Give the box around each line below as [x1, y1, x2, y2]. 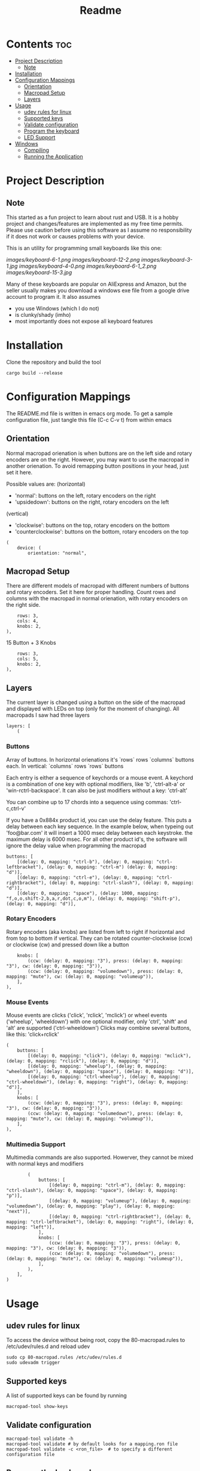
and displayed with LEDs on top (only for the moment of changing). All [6, 705, 180, 712]
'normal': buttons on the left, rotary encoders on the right [14, 492, 156, 499]
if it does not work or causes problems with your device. [6, 232, 146, 240]
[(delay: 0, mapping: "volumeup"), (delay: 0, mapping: [49, 1198, 192, 1204]
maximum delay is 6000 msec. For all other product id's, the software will [6, 835, 187, 843]
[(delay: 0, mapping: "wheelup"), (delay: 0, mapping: [28, 1063, 168, 1069]
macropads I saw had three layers [6, 712, 90, 719]
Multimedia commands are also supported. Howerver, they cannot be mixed [6, 1154, 193, 1161]
